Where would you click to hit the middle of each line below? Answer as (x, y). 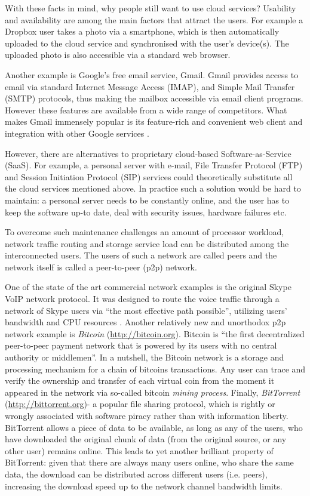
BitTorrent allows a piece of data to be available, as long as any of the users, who (154, 427)
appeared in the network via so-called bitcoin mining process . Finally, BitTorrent (153, 392)
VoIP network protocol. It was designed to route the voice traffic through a (142, 299)
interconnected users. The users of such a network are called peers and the (141, 255)
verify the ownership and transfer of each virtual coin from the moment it (140, 381)
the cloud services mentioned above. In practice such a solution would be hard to (153, 188)
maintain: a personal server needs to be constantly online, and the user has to (147, 200)
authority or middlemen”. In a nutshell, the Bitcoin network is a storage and (145, 357)
